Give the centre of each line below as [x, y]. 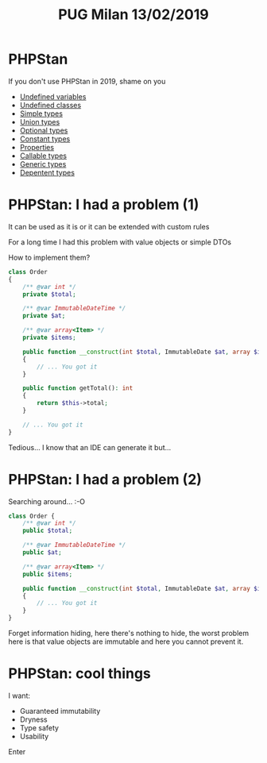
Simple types [41, 114]
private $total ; [50, 294]
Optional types [44, 130]
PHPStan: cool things [79, 674]
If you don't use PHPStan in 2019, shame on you [87, 81]
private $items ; [50, 337]
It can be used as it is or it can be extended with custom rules [109, 226]
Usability [34, 736]
